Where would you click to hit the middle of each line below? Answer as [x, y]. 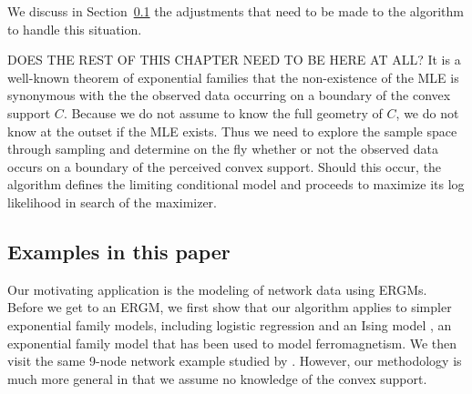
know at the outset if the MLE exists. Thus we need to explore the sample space [232, 131]
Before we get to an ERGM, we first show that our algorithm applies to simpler [230, 307]
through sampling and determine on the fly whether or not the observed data [223, 149]
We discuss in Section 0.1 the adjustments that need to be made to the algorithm [236, 11]
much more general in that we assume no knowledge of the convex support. [217, 378]
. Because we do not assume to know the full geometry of [223, 112]
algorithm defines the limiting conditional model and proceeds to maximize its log [236, 184]
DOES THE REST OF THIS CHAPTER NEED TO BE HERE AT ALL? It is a [234, 60]
